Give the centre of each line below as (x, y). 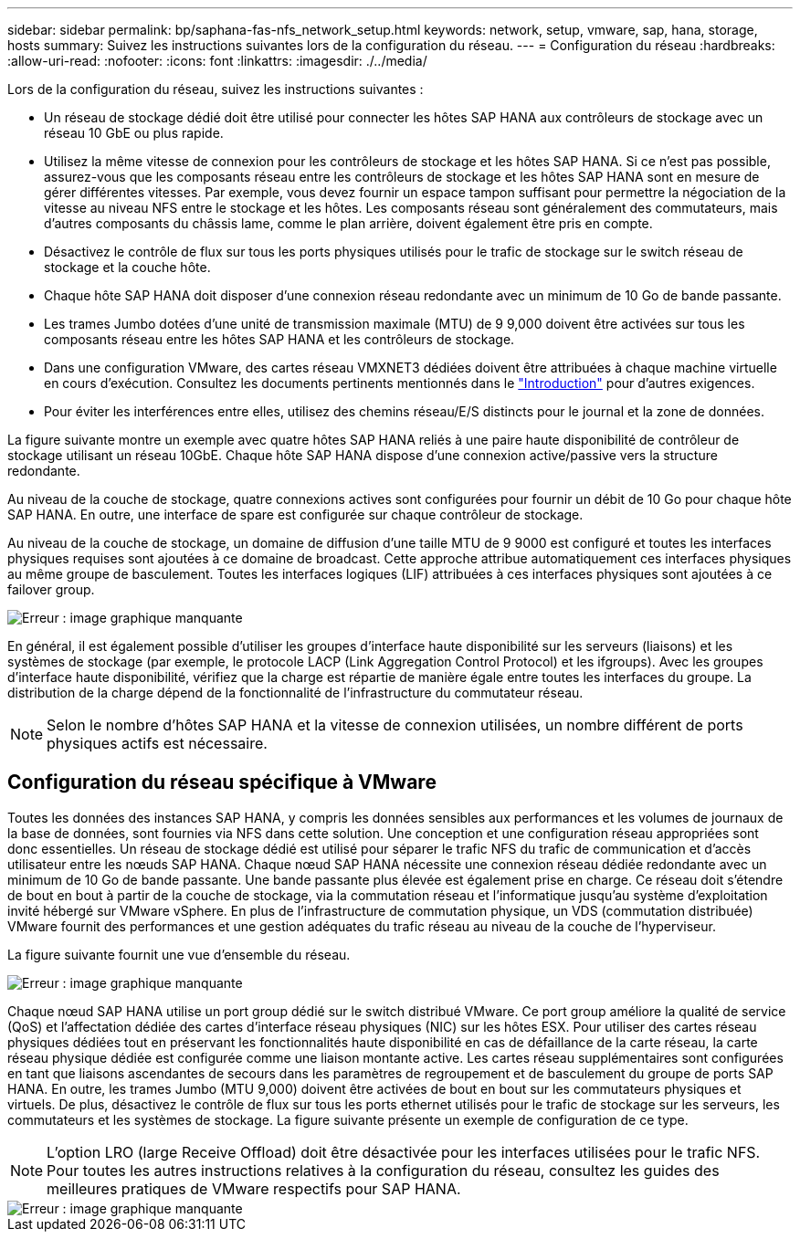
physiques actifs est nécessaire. (157, 743)
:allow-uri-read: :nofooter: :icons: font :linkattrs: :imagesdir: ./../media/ (217, 61)
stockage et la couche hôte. (127, 267)
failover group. (51, 589)
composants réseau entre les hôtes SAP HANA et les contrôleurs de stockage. (279, 339)
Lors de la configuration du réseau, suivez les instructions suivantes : (216, 89)
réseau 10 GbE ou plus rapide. (134, 133)
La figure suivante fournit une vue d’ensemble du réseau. (179, 954)
